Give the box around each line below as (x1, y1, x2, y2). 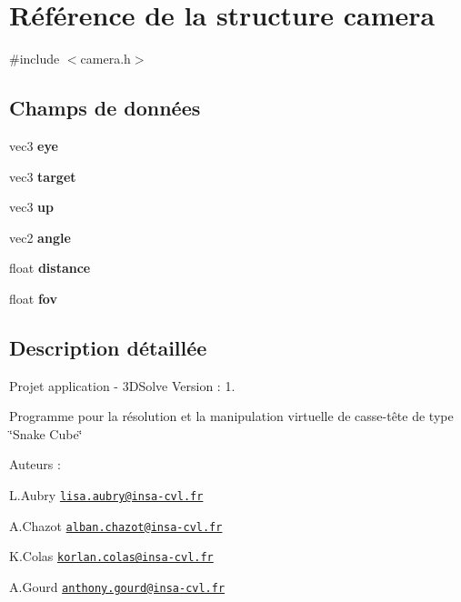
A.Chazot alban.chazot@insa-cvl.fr (9, 516, 223, 535)
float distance (9, 258, 91, 277)
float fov (9, 288, 57, 307)
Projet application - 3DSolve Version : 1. (9, 376, 236, 395)
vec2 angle (9, 227, 71, 246)
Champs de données (9, 94, 201, 122)
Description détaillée (9, 333, 207, 361)
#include (9, 49, 60, 68)
